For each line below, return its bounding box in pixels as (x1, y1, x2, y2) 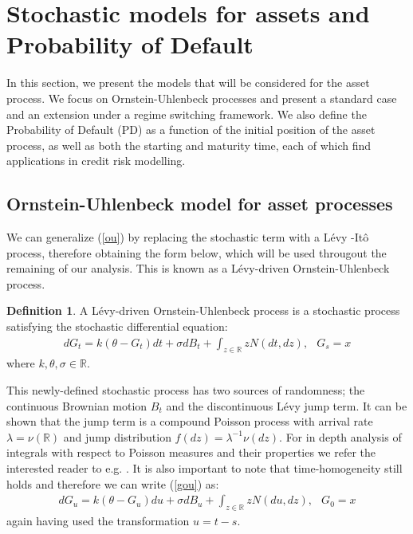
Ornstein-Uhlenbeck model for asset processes (6, 191, 393, 216)
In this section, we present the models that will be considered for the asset (6, 74, 370, 91)
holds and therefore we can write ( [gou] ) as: (6, 475, 219, 492)
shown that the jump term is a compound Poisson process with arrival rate (6, 413, 373, 430)
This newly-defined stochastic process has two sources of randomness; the (6, 382, 365, 399)
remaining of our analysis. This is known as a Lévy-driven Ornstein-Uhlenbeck (6, 260, 390, 277)
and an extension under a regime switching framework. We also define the (6, 105, 367, 122)
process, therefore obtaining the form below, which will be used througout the (6, 244, 387, 261)
